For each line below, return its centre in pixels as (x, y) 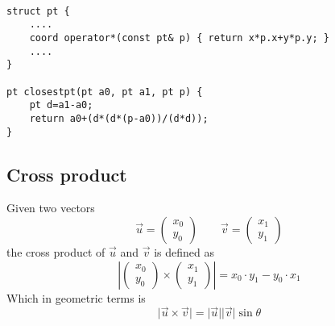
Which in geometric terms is (76, 297)
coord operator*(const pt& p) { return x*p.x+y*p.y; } (179, 38)
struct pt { (38, 11)
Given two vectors (51, 208)
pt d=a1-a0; (61, 105)
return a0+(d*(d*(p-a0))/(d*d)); (119, 118)
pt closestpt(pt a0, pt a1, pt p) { (105, 92)
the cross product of (56, 252)
